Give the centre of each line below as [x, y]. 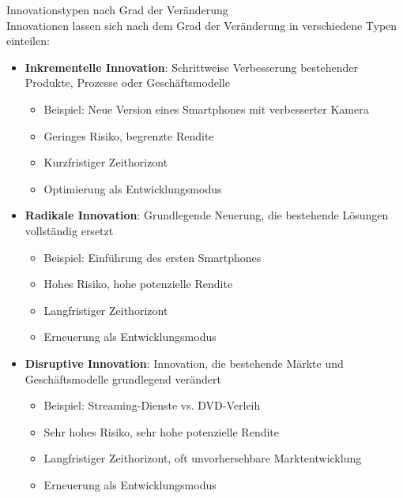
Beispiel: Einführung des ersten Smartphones [153, 257]
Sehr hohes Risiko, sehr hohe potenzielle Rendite [162, 431]
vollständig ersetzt [69, 230]
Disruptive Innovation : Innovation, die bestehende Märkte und [184, 363]
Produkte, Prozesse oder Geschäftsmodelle [127, 82]
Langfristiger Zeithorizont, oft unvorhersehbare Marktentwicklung [203, 458]
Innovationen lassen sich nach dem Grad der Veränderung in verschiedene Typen [202, 25]
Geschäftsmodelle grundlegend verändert [123, 378]
